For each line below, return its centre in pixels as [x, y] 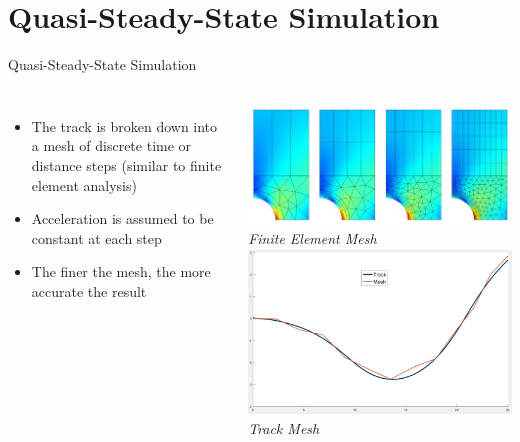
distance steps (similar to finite [126, 164]
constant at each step [96, 237]
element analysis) [84, 184]
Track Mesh [284, 427]
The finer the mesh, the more [121, 271]
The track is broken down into [124, 125]
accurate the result [89, 290]
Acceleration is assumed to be [122, 218]
